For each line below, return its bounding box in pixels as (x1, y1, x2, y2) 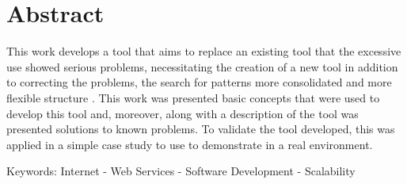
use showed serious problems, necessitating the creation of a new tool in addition (6, 58, 398, 75)
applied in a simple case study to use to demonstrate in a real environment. (6, 136, 373, 152)
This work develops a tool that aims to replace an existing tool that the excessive (6, 43, 401, 59)
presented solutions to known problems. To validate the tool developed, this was (6, 121, 395, 137)
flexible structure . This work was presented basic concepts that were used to (6, 89, 380, 105)
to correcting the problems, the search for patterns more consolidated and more (6, 74, 392, 90)
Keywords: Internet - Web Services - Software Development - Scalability (6, 163, 356, 179)
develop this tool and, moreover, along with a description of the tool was (6, 105, 359, 121)
